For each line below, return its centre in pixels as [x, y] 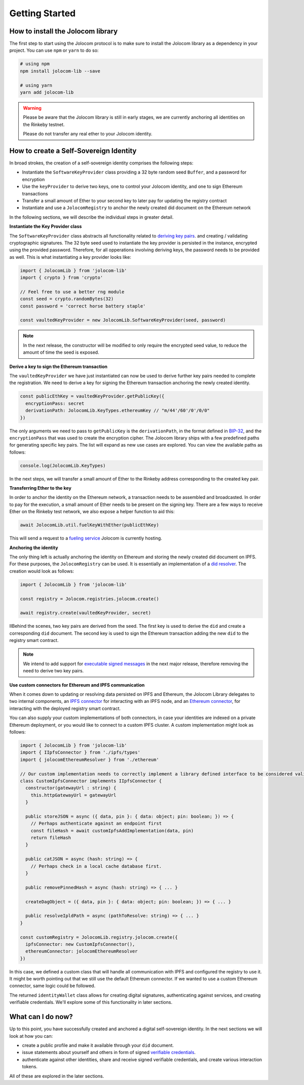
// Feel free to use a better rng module [72, 292]
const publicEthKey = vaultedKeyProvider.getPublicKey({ [92, 396]
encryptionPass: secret [55, 403]
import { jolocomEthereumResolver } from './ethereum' [89, 759]
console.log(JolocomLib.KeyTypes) [63, 465]
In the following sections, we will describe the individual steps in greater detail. [91, 217]
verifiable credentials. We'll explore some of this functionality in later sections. [91, 1002]
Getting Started [43, 13]
